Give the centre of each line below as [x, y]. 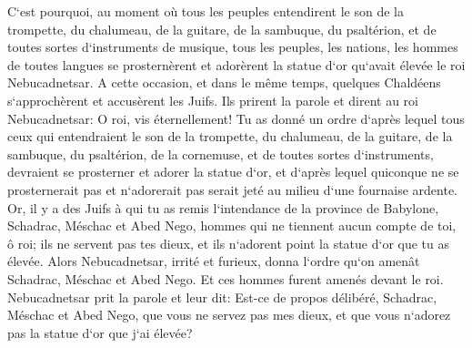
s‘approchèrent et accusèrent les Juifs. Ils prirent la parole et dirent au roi [213, 100]
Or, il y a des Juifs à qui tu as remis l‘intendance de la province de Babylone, [223, 207]
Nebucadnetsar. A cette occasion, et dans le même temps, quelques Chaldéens [224, 82]
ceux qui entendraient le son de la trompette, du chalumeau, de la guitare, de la [230, 136]
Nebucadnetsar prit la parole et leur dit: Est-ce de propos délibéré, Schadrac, [222, 297]
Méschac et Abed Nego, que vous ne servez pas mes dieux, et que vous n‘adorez [229, 315]
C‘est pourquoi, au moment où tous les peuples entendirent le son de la [206, 11]
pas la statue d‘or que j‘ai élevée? [100, 332]
